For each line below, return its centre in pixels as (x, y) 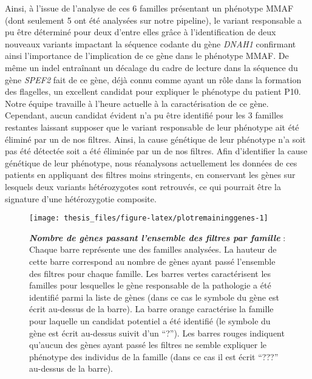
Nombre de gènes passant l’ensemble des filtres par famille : (158, 237)
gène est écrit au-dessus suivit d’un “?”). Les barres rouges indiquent (157, 333)
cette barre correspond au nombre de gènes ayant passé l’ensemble (152, 261)
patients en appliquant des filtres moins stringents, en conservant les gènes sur (150, 175)
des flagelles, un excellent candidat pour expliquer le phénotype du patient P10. (153, 91)
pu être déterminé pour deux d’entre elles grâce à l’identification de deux (141, 32)
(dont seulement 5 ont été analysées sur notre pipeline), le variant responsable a (154, 20)
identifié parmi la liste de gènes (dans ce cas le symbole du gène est (154, 297)
